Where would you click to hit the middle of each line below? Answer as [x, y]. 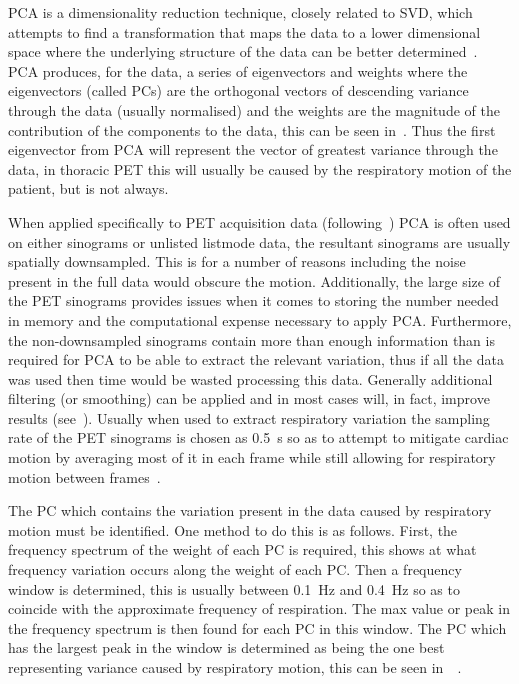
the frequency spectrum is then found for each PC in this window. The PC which [257, 627]
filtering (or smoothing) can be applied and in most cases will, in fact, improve [249, 398]
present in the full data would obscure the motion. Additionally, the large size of [254, 280]
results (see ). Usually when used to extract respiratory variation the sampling [249, 417]
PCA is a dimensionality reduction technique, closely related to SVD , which [240, 12]
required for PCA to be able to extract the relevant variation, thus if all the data [256, 359]
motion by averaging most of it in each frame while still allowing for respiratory [252, 457]
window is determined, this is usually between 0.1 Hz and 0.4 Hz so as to [234, 588]
